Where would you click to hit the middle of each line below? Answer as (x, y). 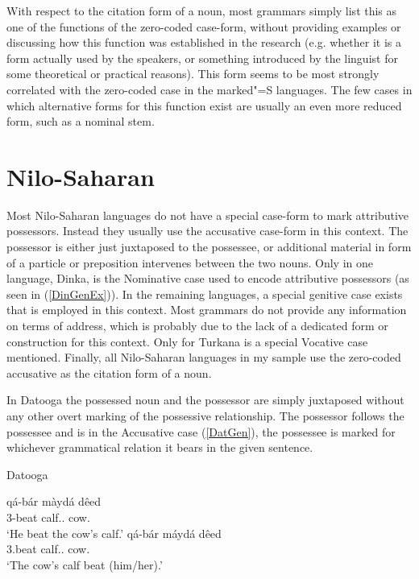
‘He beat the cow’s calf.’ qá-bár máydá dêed (114, 533)
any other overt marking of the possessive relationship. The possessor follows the (205, 416)
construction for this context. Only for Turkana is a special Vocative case (187, 341)
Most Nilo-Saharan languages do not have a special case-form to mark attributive (208, 215)
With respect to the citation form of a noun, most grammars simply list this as (202, 10)
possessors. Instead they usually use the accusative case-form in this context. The (207, 231)
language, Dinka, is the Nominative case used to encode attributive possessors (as (208, 278)
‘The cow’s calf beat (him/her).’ (85, 564)
